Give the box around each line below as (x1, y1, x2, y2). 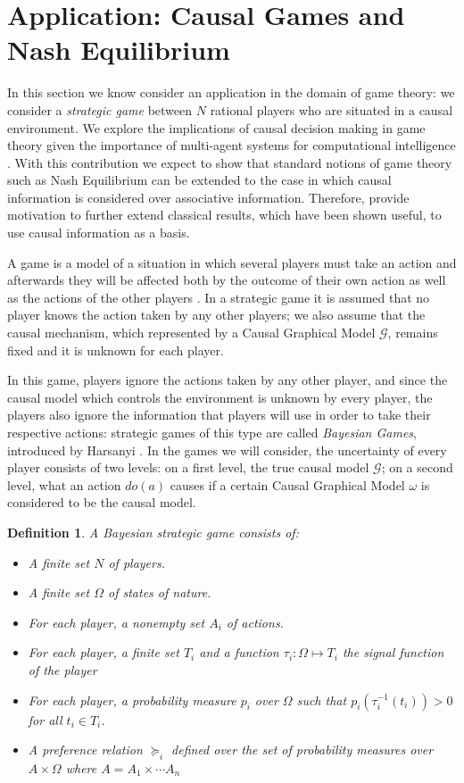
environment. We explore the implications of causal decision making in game (7, 118, 426, 137)
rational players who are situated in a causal (210, 100, 453, 119)
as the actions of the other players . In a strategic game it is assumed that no (7, 287, 430, 306)
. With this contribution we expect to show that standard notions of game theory (7, 153, 452, 171)
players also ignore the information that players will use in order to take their (7, 405, 431, 424)
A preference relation (28, 740, 143, 759)
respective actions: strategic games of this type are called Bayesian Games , (7, 423, 417, 441)
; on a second (381, 458, 453, 477)
